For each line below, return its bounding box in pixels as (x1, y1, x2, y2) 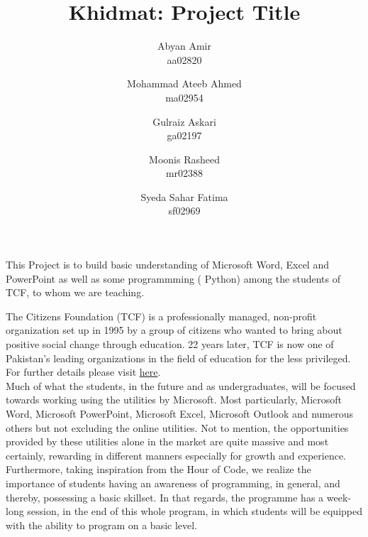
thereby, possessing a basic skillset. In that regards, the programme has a (6, 489, 324, 504)
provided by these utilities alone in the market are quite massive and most (6, 434, 329, 449)
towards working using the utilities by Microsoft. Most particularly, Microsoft (6, 392, 342, 407)
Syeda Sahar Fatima (140, 189, 228, 204)
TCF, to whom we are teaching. (6, 285, 145, 300)
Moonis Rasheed (149, 151, 220, 166)
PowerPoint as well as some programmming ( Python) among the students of (6, 271, 340, 286)
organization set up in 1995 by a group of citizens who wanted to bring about (6, 322, 342, 337)
